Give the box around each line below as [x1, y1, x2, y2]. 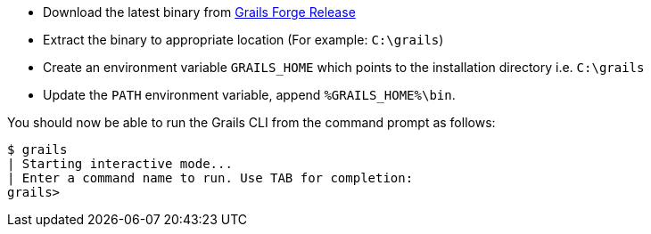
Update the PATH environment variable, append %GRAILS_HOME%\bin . [43, 87, 456, 102]
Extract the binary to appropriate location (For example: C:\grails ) [43, 32, 444, 47]
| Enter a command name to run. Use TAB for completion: [7, 171, 414, 185]
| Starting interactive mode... [7, 157, 233, 171]
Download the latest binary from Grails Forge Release [43, 4, 356, 20]
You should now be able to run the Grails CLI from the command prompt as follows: [7, 115, 496, 130]
